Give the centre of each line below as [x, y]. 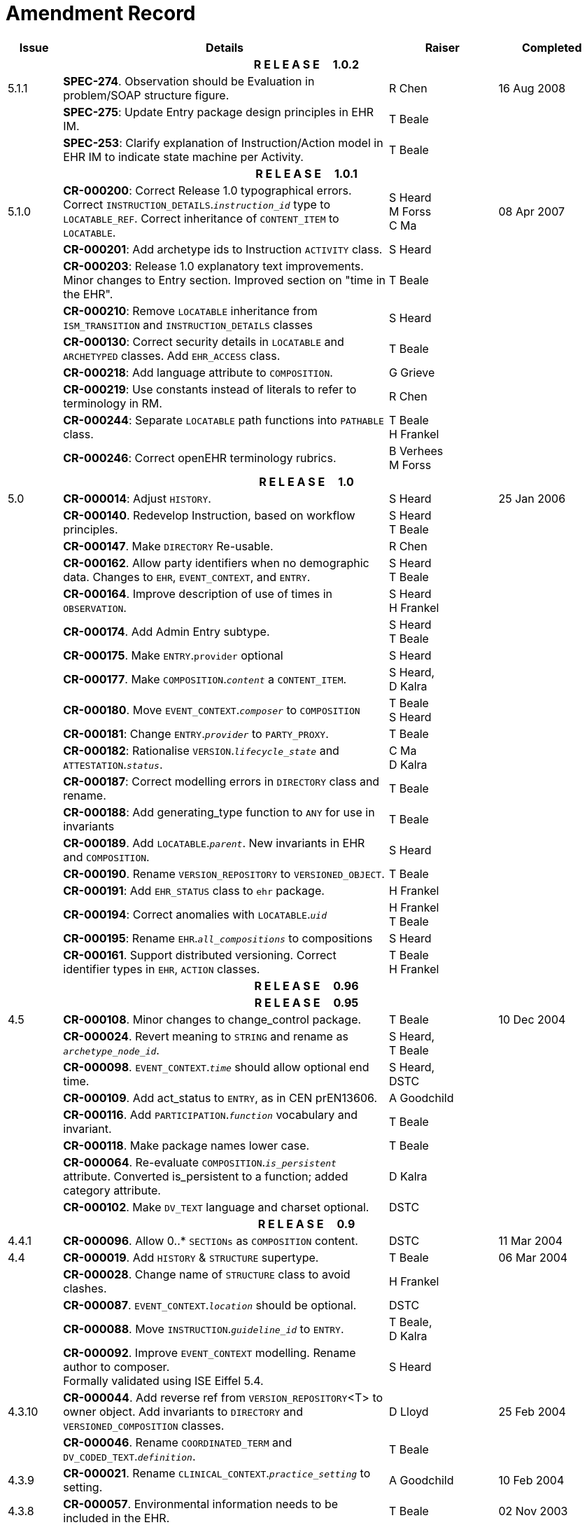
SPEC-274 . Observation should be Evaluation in [189, 81]
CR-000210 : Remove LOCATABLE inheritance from [190, 311]
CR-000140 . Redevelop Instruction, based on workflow [209, 515]
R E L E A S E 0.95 [306, 1002]
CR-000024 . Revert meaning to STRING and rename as [206, 1036]
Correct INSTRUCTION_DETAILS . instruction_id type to [197, 204]
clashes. [85, 1288]
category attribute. [112, 1190]
